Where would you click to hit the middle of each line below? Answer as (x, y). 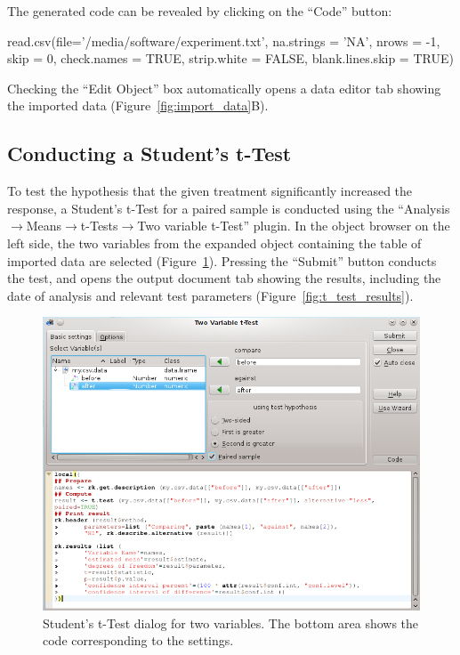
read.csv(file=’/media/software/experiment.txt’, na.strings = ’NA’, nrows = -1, (224, 40)
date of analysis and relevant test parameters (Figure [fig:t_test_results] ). (210, 295)
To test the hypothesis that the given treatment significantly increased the (210, 191)
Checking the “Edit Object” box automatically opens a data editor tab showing (224, 88)
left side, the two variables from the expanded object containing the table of (214, 243)
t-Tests (99, 226)
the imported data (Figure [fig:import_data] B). (138, 105)
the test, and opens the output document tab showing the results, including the (224, 278)
